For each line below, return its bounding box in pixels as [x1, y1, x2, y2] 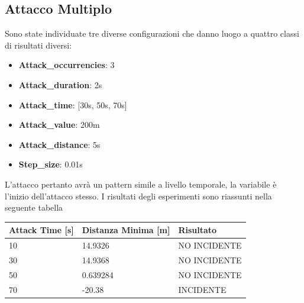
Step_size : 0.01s [18, 158, 83, 170]
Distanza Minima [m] [82, 224, 170, 236]
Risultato [178, 224, 217, 236]
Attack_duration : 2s [18, 78, 102, 91]
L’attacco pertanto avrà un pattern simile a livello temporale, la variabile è [5, 178, 277, 190]
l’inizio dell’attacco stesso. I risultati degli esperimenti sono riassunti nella [5, 189, 272, 202]
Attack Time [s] [9, 224, 74, 236]
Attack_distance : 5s [18, 138, 101, 150]
